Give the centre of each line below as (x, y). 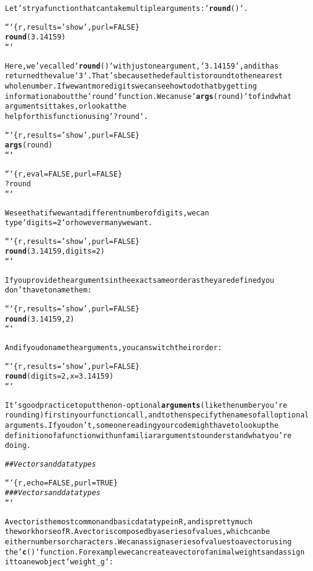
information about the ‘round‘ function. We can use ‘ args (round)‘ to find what (148, 96)
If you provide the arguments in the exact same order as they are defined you (140, 280)
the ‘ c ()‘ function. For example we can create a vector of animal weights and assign (155, 552)
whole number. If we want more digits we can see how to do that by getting (131, 86)
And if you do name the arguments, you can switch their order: (114, 348)
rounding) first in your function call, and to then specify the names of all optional (157, 415)
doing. (18, 446)
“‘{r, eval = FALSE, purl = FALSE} (64, 174)
